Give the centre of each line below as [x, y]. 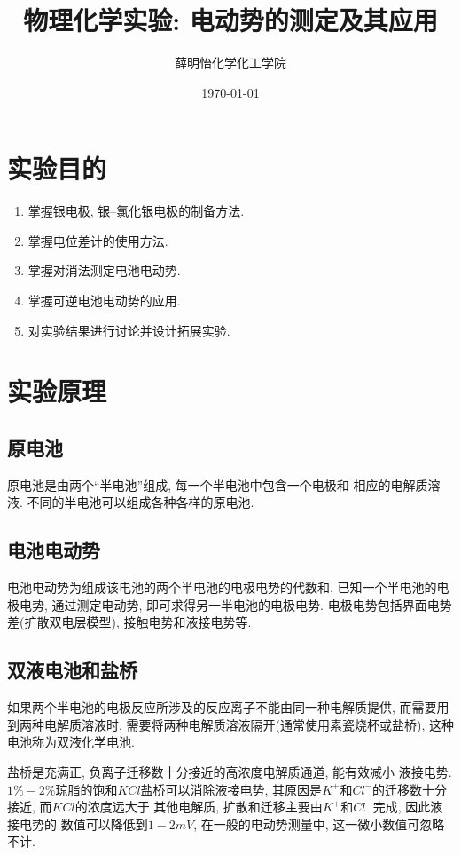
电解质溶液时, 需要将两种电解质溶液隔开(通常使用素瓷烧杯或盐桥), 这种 [249, 724]
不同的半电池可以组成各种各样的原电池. [141, 502]
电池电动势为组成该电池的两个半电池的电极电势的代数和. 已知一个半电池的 [222, 587]
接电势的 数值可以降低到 [78, 823]
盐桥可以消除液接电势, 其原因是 [231, 789]
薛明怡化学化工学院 [230, 63]
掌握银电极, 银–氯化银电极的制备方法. [136, 211]
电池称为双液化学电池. [71, 742]
